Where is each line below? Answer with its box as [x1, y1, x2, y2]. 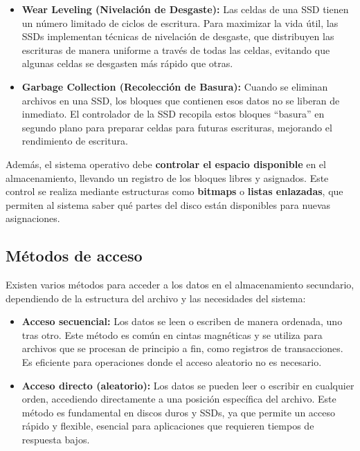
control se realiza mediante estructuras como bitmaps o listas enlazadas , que [6, 184, 343, 199]
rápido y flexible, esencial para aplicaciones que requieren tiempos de [21, 418, 314, 433]
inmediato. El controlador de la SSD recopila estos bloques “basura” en [21, 107, 325, 121]
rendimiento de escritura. [21, 134, 128, 148]
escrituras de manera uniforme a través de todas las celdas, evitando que [21, 42, 330, 57]
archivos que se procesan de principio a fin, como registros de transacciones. [21, 341, 343, 356]
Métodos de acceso [6, 245, 143, 266]
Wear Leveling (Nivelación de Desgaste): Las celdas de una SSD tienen [21, 2, 349, 16]
